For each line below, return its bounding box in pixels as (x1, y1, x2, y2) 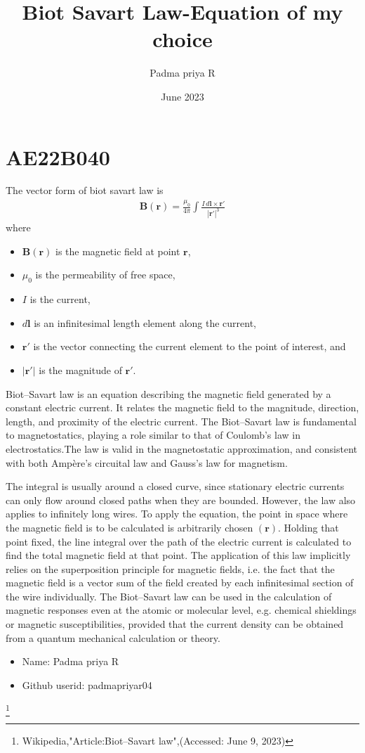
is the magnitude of (39, 362, 122, 377)
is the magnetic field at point (55, 243, 180, 258)
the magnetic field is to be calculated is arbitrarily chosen (6, 520, 253, 534)
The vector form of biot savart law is (6, 183, 164, 198)
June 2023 (161, 89, 204, 103)
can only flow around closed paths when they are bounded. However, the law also (6, 492, 356, 507)
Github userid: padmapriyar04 (22, 677, 152, 692)
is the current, (29, 292, 91, 307)
